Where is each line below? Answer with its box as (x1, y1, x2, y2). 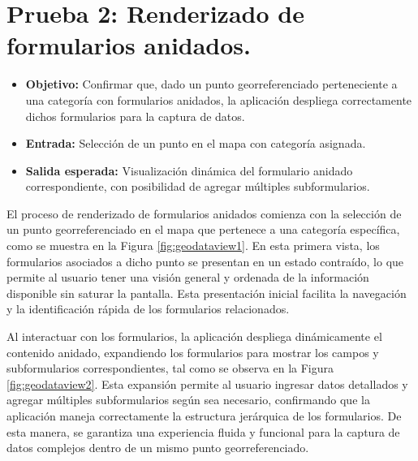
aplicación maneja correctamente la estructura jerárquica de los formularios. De (6, 407, 402, 424)
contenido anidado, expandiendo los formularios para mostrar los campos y (6, 343, 379, 360)
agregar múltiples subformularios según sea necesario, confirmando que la (6, 391, 370, 408)
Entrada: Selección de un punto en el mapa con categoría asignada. (25, 135, 366, 152)
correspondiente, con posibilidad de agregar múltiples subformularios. (25, 178, 370, 195)
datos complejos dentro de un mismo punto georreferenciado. (6, 439, 309, 456)
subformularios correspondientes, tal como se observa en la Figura (6, 360, 334, 377)
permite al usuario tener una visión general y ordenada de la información (6, 269, 369, 286)
